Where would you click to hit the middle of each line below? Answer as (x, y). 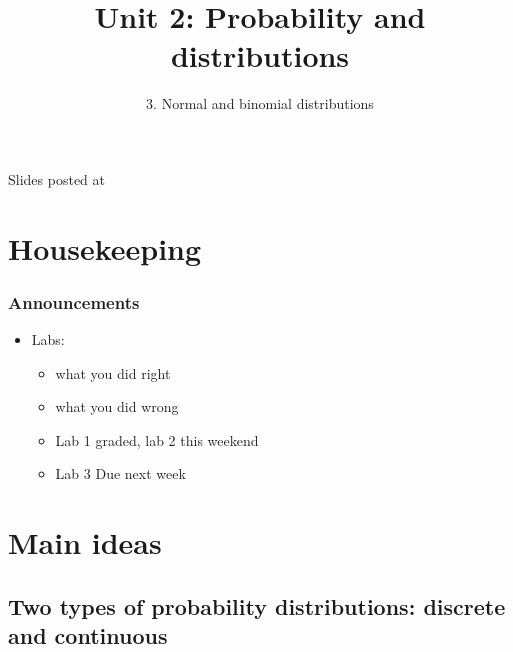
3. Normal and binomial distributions (260, 103)
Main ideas (85, 542)
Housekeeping (105, 247)
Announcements (74, 301)
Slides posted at (56, 178)
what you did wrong (117, 406)
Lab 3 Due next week (120, 473)
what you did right (113, 372)
